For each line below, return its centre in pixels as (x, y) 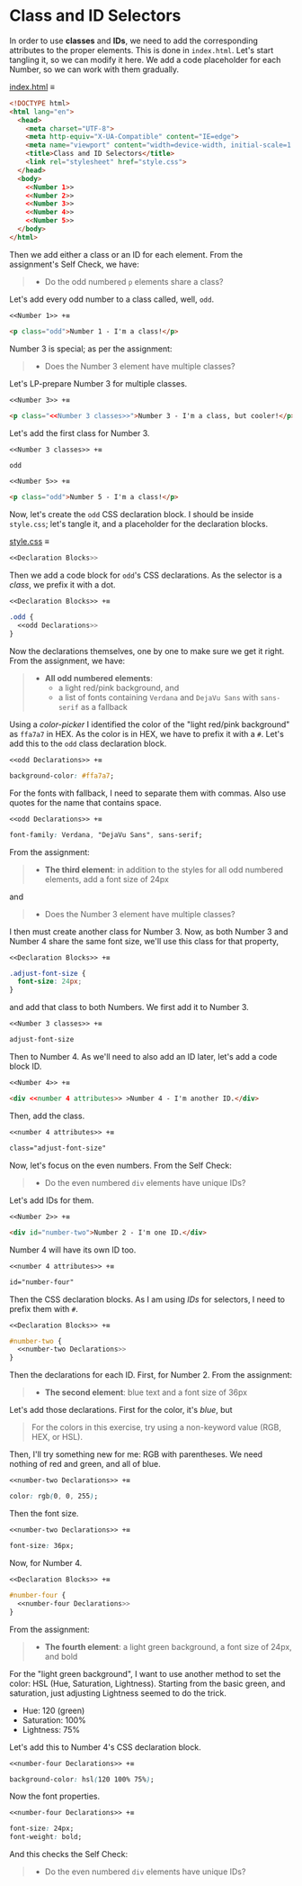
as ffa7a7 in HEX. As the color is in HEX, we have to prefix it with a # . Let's (147, 733)
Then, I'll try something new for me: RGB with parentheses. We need (136, 1454)
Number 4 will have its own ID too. (73, 1250)
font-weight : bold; (46, 1837)
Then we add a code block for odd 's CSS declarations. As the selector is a (146, 575)
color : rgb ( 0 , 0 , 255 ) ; (54, 1497)
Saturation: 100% (54, 1720)
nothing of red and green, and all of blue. (85, 1464)
